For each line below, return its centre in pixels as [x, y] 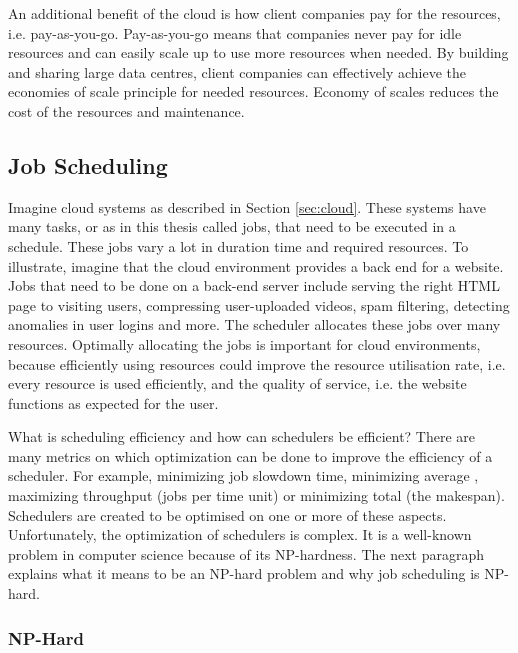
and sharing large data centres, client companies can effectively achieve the [237, 71]
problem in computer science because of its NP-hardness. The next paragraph [246, 553]
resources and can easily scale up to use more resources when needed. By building [258, 52]
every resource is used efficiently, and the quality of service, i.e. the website [237, 383]
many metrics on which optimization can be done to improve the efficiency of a [250, 455]
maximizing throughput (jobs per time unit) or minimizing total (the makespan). [256, 495]
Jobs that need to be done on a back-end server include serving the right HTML [254, 285]
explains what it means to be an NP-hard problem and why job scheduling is [244, 573]
